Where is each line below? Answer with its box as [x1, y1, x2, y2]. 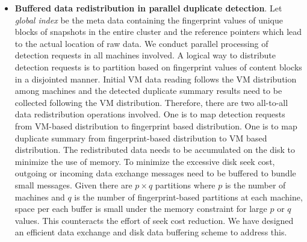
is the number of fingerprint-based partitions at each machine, [74, 190, 303, 203]
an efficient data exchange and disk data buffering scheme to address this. [14, 226, 287, 238]
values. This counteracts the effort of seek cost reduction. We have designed [14, 214, 294, 226]
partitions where [155, 178, 216, 191]
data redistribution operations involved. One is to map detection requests [14, 108, 285, 120]
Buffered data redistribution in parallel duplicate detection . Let [14, 2, 282, 14]
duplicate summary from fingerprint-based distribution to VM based [14, 131, 267, 144]
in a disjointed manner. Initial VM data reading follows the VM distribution [14, 72, 297, 85]
